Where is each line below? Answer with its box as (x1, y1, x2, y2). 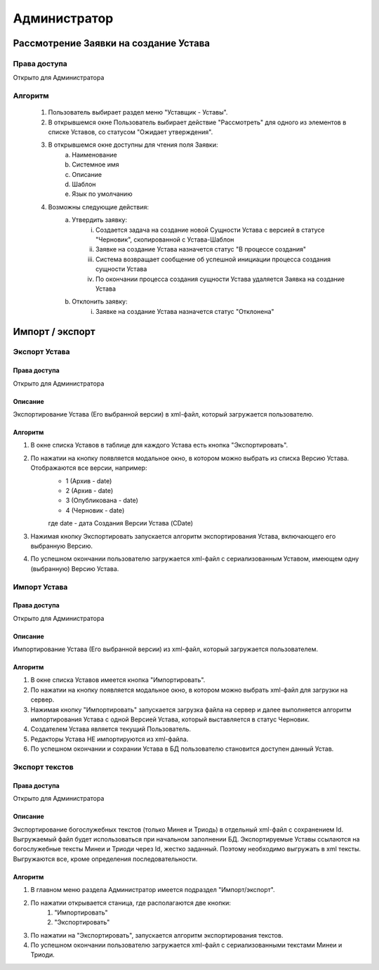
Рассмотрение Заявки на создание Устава (13, 37, 211, 49)
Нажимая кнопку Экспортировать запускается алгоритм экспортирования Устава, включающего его (30, 532, 336, 540)
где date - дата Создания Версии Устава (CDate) (48, 519, 193, 527)
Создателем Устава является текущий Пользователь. (30, 725, 192, 733)
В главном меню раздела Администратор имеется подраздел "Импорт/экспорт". (30, 886, 275, 894)
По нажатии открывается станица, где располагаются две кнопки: (30, 898, 232, 907)
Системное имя (72, 160, 119, 169)
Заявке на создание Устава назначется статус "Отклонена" (95, 307, 274, 315)
